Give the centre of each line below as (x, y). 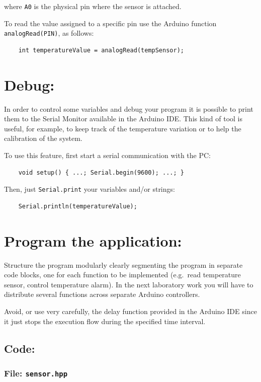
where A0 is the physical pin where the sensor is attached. (93, 6)
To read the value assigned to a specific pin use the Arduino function (110, 23)
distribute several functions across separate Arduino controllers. (102, 294)
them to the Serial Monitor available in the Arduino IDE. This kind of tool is (123, 119)
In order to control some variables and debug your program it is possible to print (129, 108)
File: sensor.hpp (36, 373)
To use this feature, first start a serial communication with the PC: (107, 155)
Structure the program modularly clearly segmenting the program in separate (123, 264)
